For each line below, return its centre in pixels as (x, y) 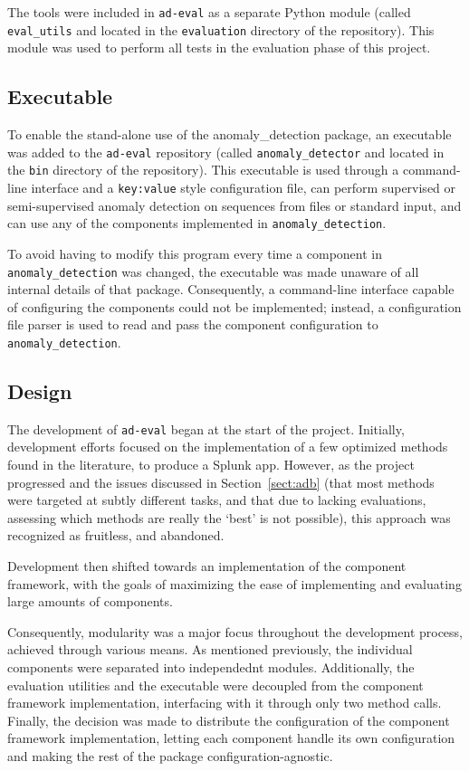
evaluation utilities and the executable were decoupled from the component (215, 685)
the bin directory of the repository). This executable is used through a (203, 170)
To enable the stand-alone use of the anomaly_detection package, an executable (230, 134)
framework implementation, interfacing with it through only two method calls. (225, 703)
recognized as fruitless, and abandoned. (116, 535)
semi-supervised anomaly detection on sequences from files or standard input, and (234, 205)
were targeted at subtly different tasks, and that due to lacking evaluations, (217, 500)
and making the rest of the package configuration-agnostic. (170, 755)
